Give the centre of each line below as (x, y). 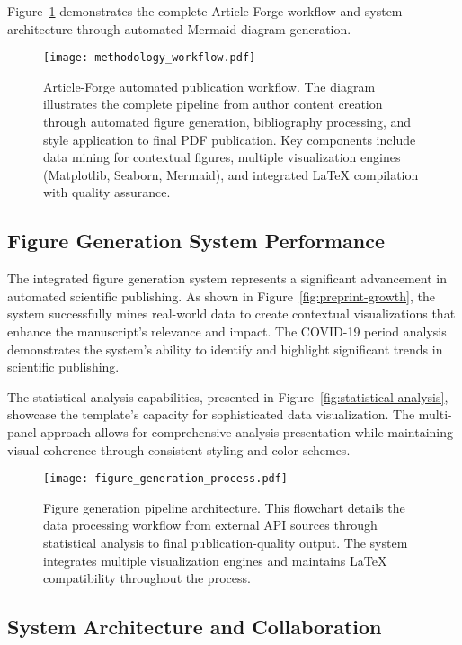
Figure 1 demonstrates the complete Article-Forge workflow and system (205, 11)
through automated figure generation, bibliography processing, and (227, 122)
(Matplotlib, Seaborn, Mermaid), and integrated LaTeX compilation (231, 174)
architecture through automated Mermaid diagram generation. (179, 28)
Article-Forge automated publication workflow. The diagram (209, 86)
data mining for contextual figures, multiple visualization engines (222, 157)
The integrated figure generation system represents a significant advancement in (227, 278)
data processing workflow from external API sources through (210, 525)
